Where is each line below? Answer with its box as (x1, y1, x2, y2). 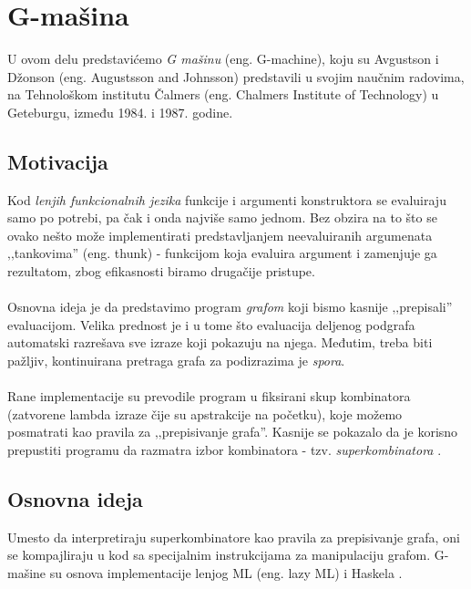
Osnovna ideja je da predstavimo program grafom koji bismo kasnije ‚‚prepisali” (7, 297, 453, 316)
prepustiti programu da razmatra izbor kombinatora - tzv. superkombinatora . (7, 440, 442, 460)
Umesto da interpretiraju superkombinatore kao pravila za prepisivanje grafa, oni (7, 527, 460, 546)
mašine (7, 563, 46, 582)
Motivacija (7, 147, 108, 175)
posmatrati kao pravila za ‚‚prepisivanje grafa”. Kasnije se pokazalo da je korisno (7, 422, 458, 441)
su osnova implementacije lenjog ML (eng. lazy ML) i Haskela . (49, 563, 403, 582)
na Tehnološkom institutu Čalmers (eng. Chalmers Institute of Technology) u (7, 85, 439, 104)
